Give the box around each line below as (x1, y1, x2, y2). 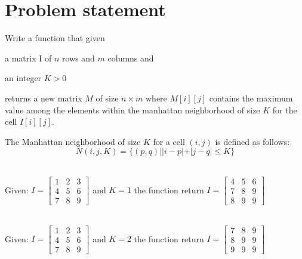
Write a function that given (5, 32, 105, 44)
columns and (107, 51, 154, 64)
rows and (61, 51, 95, 64)
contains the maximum (209, 91, 293, 104)
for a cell (153, 135, 185, 147)
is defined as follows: (215, 135, 290, 147)
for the (272, 103, 297, 116)
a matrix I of (5, 51, 52, 64)
